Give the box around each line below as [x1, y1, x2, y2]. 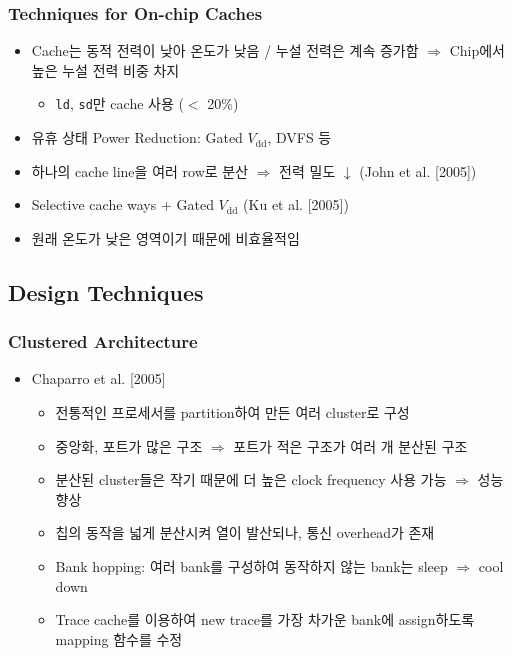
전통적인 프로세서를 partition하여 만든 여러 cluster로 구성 [55, 402, 410, 423]
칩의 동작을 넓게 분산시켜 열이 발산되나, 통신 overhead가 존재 [55, 522, 435, 543]
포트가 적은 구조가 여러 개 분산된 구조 [233, 435, 468, 456]
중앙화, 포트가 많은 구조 [55, 435, 203, 456]
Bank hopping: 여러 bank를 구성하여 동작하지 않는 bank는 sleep [55, 556, 448, 576]
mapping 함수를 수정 [55, 628, 183, 649]
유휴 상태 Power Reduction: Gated [31, 127, 243, 148]
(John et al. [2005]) [359, 160, 477, 181]
